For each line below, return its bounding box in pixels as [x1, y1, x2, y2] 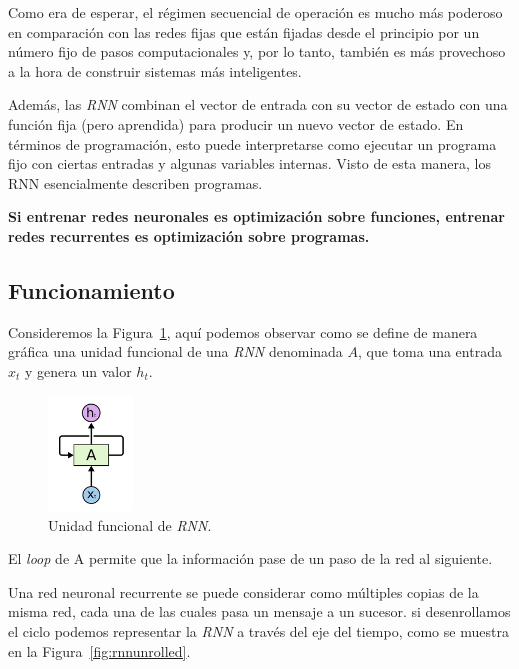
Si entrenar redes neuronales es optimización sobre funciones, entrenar [8, 206, 505, 227]
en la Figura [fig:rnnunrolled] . [8, 640, 191, 661]
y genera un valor [25, 360, 132, 381]
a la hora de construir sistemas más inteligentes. [8, 60, 302, 81]
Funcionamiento [8, 274, 175, 305]
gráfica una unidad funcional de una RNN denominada [8, 341, 343, 362]
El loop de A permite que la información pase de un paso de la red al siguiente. [8, 548, 493, 569]
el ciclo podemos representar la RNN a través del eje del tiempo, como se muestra [8, 620, 509, 641]
